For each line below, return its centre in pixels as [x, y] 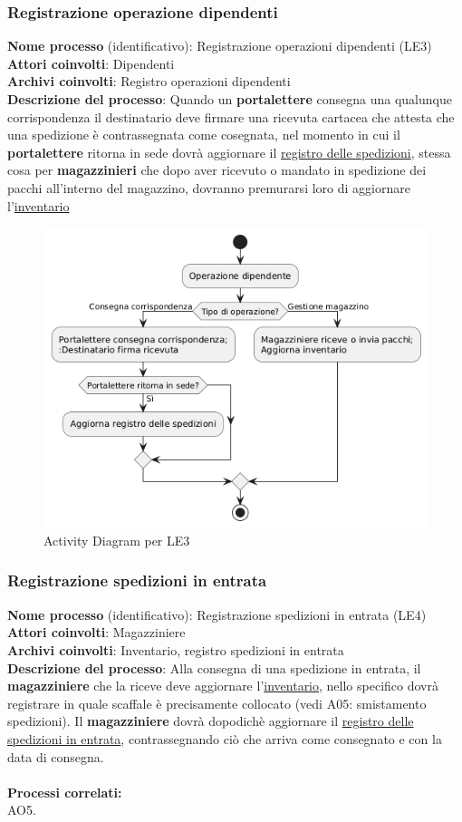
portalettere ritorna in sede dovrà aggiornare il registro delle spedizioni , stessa [229, 152]
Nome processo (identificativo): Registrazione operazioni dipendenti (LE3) [220, 46]
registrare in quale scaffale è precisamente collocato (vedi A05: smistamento [217, 703]
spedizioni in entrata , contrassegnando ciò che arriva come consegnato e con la [225, 738]
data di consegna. [56, 756]
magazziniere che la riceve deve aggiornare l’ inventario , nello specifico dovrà [223, 686]
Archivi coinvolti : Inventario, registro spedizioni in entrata [176, 649]
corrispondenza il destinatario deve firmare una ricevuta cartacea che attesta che [231, 116]
